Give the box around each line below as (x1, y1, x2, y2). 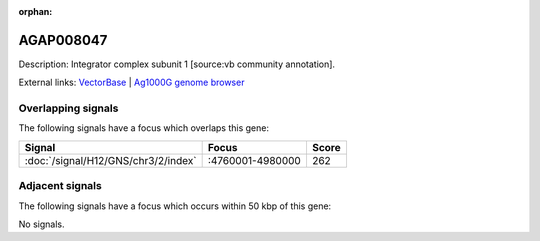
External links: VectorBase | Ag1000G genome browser (18, 76, 245, 89)
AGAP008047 (18, 31, 108, 49)
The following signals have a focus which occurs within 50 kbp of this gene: (18, 200, 332, 212)
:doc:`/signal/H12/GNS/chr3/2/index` (24, 153, 197, 167)
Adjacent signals (18, 179, 102, 193)
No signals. (18, 218, 65, 230)
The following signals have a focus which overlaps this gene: (18, 122, 270, 134)
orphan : (18, 6, 53, 17)
